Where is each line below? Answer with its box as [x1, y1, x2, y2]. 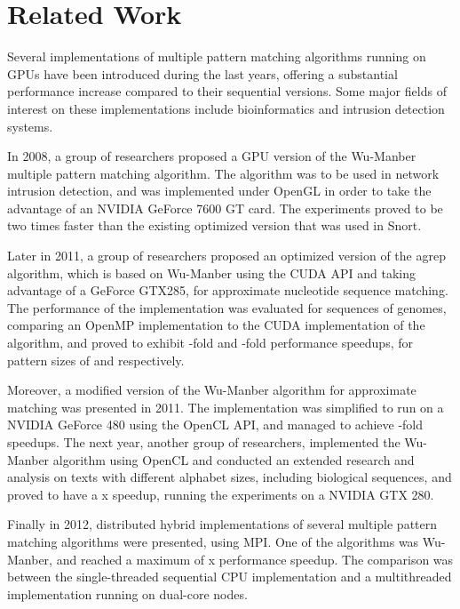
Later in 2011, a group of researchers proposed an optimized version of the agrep [7, 246, 446, 265]
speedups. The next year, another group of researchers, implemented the [7, 433, 401, 451]
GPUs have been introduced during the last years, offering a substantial [7, 64, 398, 83]
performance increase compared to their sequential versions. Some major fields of [7, 82, 447, 100]
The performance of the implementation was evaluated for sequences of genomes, [7, 298, 447, 317]
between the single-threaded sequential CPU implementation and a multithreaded [7, 567, 452, 586]
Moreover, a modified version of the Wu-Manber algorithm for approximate [7, 381, 416, 399]
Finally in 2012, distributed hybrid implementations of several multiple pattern [7, 515, 438, 533]
